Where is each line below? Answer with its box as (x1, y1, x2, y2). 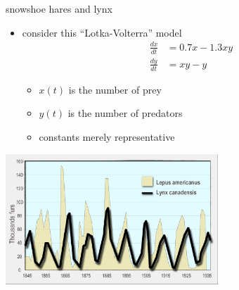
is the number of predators (67, 106, 183, 120)
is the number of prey (68, 82, 162, 96)
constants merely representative (39, 129, 175, 144)
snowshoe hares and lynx (6, 1, 112, 15)
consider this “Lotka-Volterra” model (22, 25, 182, 39)
